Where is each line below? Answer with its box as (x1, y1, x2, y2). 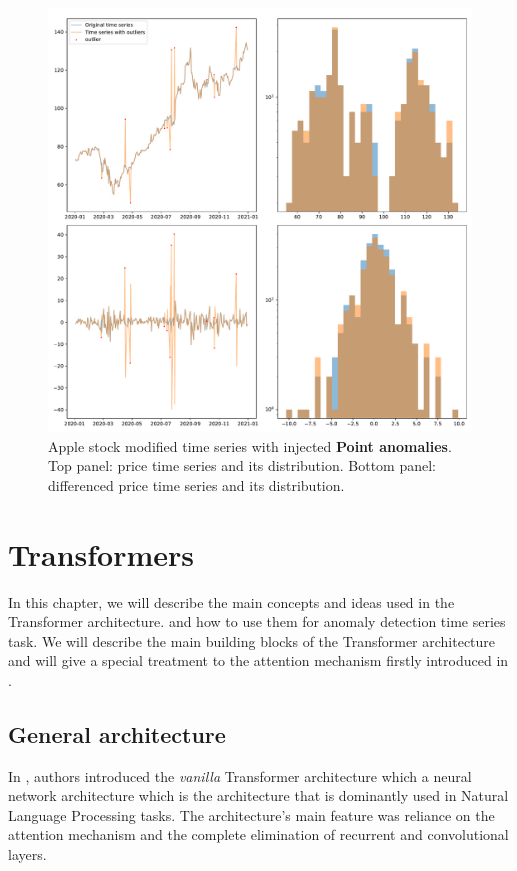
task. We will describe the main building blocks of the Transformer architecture (8, 630, 496, 651)
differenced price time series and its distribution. (48, 474, 345, 495)
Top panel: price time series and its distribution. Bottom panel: (48, 455, 436, 476)
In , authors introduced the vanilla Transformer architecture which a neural (8, 765, 472, 786)
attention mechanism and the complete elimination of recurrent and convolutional (8, 824, 509, 845)
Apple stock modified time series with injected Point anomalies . (48, 435, 452, 456)
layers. (8, 844, 47, 865)
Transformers (8, 533, 195, 574)
